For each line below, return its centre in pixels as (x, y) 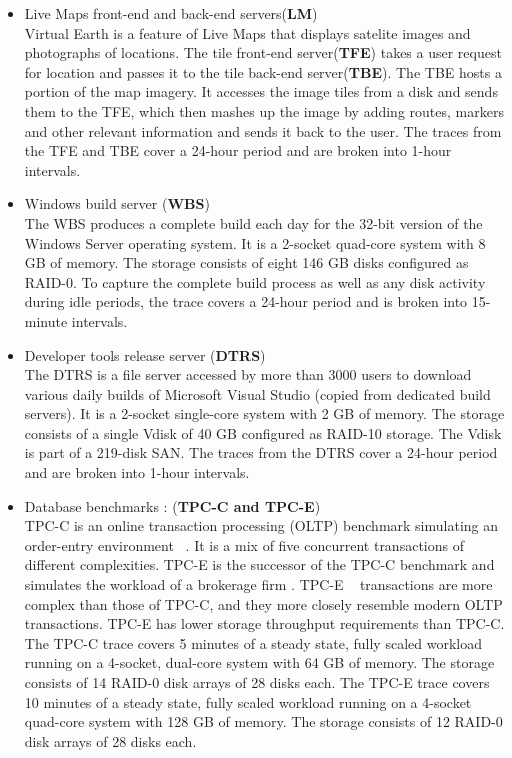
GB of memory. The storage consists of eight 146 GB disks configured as (246, 262)
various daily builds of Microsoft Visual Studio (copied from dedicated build (257, 393)
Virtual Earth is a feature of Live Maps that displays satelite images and (247, 32)
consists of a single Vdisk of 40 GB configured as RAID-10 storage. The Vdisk (263, 432)
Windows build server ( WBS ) (117, 203)
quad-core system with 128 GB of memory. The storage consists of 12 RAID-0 (263, 721)
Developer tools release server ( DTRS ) (145, 354)
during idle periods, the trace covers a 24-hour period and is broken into (246, 301)
